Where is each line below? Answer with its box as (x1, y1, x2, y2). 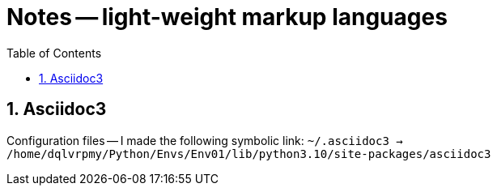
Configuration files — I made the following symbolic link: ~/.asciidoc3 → (6, 133, 403, 147)
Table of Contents (6, 45, 102, 60)
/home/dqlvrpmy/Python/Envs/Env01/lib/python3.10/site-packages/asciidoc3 (6, 147, 491, 160)
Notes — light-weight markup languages (6, 3, 448, 31)
